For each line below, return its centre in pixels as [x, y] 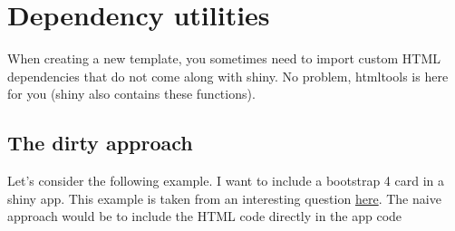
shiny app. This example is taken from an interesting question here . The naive [224, 198]
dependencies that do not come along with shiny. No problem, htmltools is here [228, 76]
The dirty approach [100, 143]
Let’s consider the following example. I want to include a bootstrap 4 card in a [226, 181]
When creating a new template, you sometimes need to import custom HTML [224, 58]
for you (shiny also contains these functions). [131, 94]
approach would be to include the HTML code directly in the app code [205, 216]
